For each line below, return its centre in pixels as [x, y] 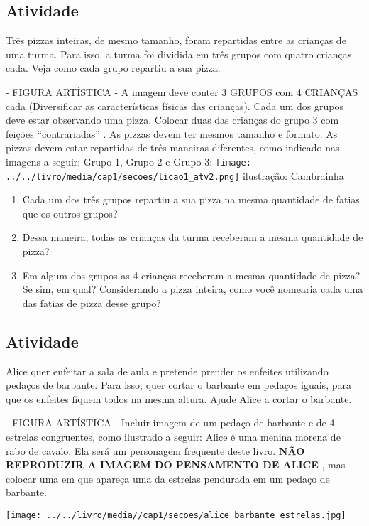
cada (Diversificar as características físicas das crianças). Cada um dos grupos [175, 106]
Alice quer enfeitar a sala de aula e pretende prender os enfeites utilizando [167, 371]
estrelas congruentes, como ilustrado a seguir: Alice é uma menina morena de [173, 436]
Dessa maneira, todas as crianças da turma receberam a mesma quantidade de [193, 237]
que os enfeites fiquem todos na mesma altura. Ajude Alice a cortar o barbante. [179, 398]
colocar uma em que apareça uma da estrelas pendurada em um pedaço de [168, 478]
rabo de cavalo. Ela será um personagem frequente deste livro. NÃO [155, 450]
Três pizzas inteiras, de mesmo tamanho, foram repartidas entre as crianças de [176, 40]
